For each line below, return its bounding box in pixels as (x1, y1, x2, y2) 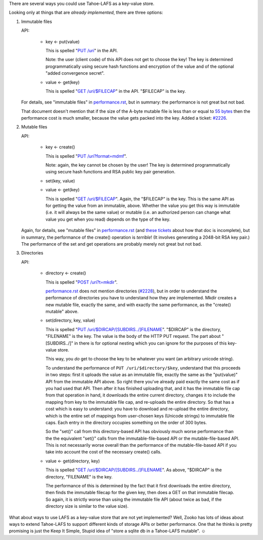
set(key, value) (45, 178, 75, 184)
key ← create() (45, 144, 75, 150)
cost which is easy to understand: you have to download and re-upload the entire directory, (45, 406, 229, 412)
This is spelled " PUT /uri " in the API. (45, 47, 118, 53)
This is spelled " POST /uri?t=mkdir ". (45, 279, 118, 285)
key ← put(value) (45, 39, 80, 44)
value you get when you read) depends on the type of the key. (45, 216, 170, 222)
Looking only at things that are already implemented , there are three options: (9, 10, 163, 16)
